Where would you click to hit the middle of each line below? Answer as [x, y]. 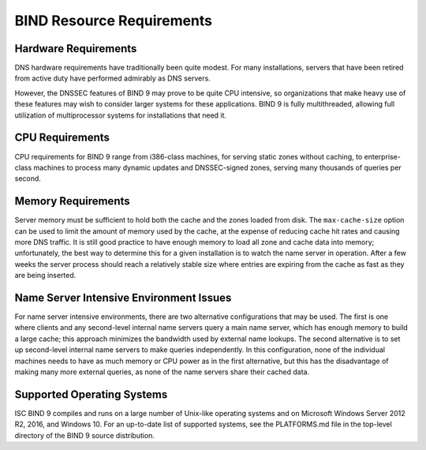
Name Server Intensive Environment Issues [123, 297]
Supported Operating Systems [91, 394]
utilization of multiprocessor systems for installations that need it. [121, 115]
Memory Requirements [72, 201]
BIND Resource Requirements [114, 21]
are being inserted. [45, 276]
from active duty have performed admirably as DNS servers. [112, 78]
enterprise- [383, 156]
